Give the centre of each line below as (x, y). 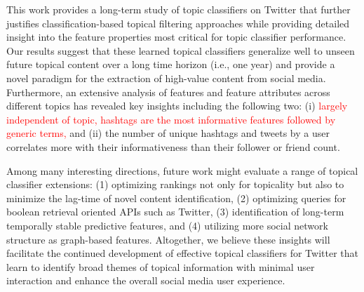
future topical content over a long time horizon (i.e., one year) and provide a (171, 64)
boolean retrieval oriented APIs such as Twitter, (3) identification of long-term (175, 212)
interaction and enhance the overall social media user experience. (146, 280)
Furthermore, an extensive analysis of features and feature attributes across (168, 92)
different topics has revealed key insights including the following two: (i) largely (177, 106)
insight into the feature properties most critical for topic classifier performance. (176, 37)
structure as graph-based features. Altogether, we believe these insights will (168, 239)
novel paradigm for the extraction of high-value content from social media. (166, 78)
